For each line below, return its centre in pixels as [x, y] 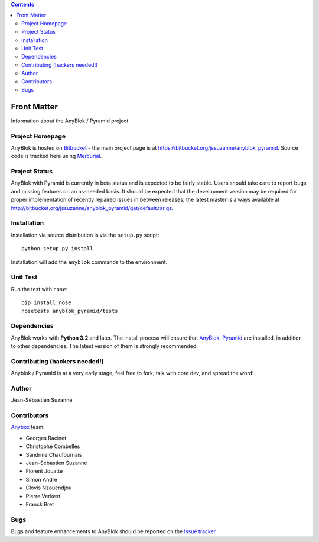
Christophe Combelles [53, 446]
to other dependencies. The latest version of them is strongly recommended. [104, 346]
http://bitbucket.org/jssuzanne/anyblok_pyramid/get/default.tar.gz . [92, 208]
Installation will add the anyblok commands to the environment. [89, 262]
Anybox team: [28, 427]
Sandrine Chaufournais [54, 454]
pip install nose [46, 303]
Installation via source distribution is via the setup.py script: [85, 235]
